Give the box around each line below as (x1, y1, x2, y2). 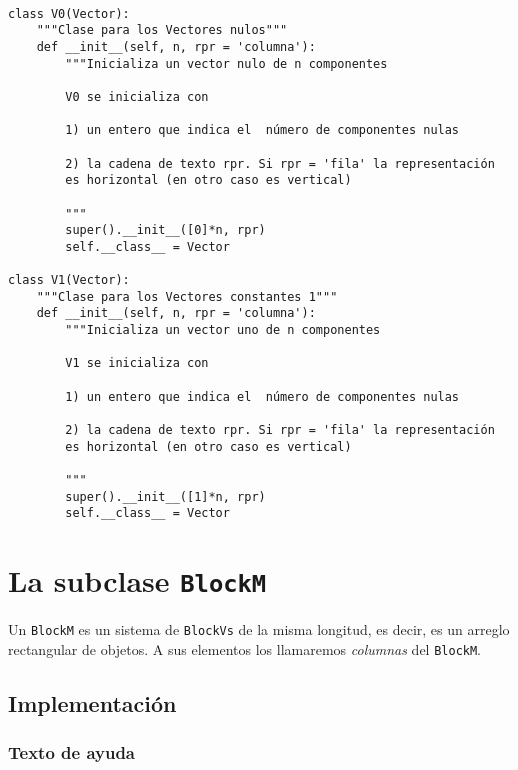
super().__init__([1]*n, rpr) (65, 489, 266, 504)
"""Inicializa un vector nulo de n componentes (65, 56, 388, 71)
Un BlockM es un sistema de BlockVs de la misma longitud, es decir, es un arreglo (8, 619, 510, 640)
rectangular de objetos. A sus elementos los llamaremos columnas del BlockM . (8, 638, 482, 659)
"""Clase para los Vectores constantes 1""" (36, 289, 338, 304)
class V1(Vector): (8, 273, 130, 288)
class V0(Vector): (8, 6, 130, 21)
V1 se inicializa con (65, 356, 209, 371)
